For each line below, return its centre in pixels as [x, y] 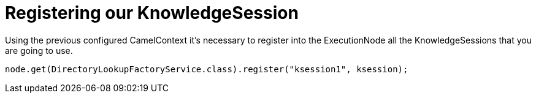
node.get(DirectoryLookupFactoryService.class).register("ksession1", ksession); [207, 69]
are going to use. [39, 50]
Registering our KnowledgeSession [152, 13]
